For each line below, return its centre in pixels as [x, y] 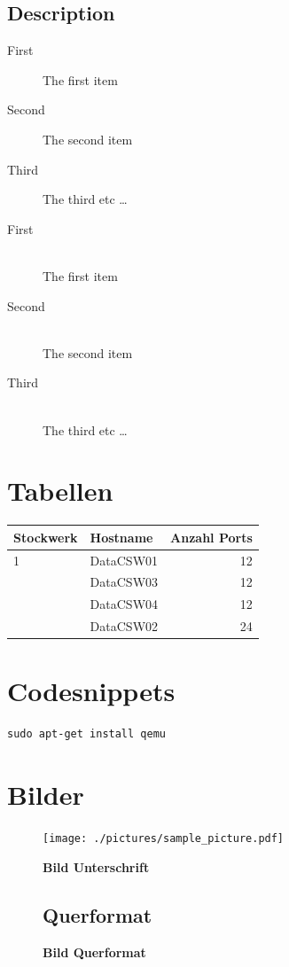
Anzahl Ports [211, 537]
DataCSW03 [124, 582]
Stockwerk [46, 537]
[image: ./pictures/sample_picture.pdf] [164, 839]
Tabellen [60, 491]
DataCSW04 [124, 604]
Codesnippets [91, 691]
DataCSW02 [124, 626]
